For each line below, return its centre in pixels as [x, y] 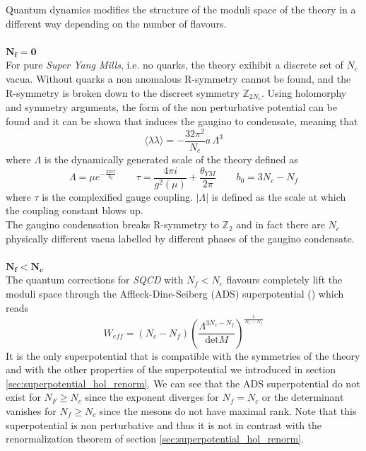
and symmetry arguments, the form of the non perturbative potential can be [171, 107]
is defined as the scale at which [279, 196]
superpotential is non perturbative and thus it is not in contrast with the [164, 424]
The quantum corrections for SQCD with [95, 280]
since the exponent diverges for [152, 397]
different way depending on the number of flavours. [116, 23]
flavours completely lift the [284, 280]
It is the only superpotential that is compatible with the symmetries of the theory [183, 355]
